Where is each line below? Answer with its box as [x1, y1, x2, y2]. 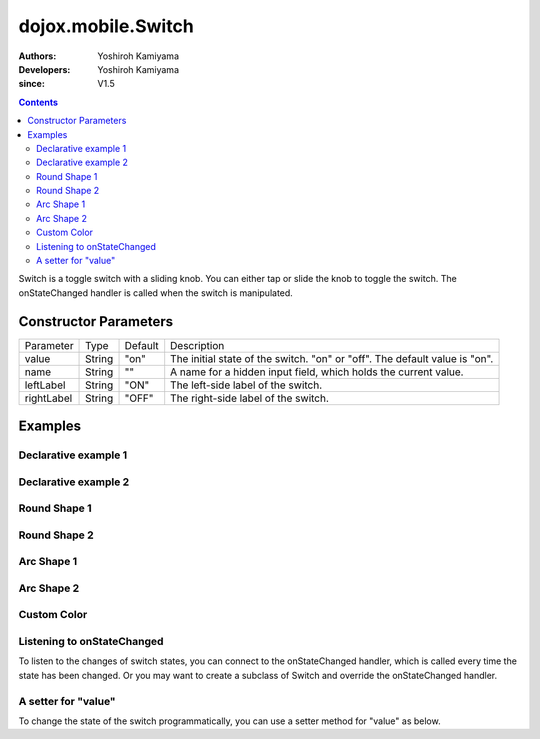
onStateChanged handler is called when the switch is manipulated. [18, 286, 294, 299]
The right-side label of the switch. [170, 391, 330, 405]
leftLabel [24, 378, 66, 392]
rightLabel [24, 391, 73, 405]
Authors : [18, 50, 57, 62]
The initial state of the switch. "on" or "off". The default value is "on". [170, 351, 494, 365]
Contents [18, 96, 59, 108]
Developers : [18, 63, 71, 75]
